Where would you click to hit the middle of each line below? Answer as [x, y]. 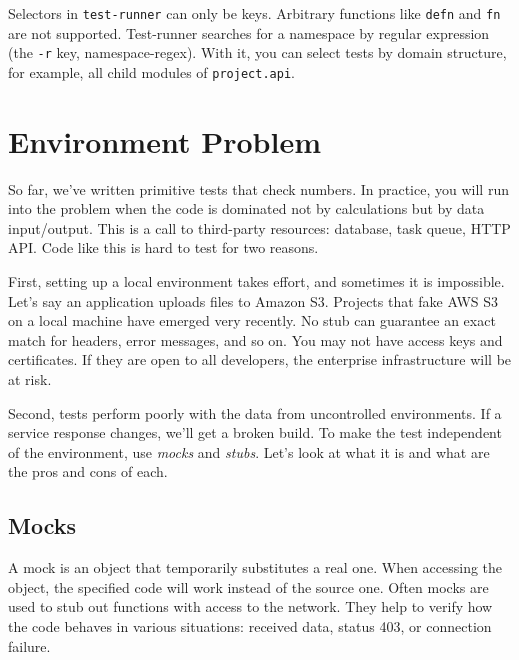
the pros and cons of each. [88, 471]
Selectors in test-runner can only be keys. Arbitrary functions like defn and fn [254, 13]
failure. [29, 645]
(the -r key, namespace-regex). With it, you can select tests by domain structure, [257, 52]
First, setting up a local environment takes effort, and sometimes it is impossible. [256, 281]
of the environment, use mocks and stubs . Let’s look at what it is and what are [249, 451]
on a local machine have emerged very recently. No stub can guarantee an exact [252, 320]
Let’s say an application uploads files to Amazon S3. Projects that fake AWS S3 [253, 300]
